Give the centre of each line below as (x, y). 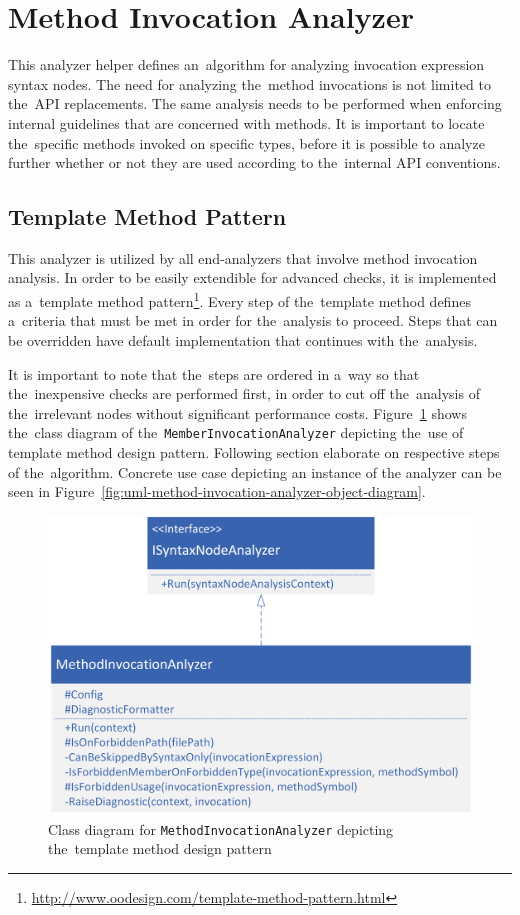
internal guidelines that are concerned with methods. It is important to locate (246, 122)
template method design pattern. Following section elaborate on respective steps (254, 451)
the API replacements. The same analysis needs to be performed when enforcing (255, 103)
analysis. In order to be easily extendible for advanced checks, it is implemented (252, 277)
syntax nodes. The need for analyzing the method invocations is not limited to (249, 83)
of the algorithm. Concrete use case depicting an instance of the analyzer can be (255, 471)
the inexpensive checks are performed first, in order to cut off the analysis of (244, 393)
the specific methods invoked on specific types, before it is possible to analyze (246, 142)
